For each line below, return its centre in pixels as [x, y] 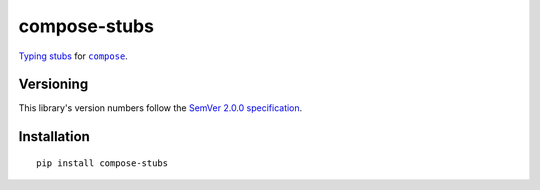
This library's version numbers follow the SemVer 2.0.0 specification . [160, 108]
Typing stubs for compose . [73, 56]
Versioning [53, 84]
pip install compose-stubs [102, 163]
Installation [54, 136]
